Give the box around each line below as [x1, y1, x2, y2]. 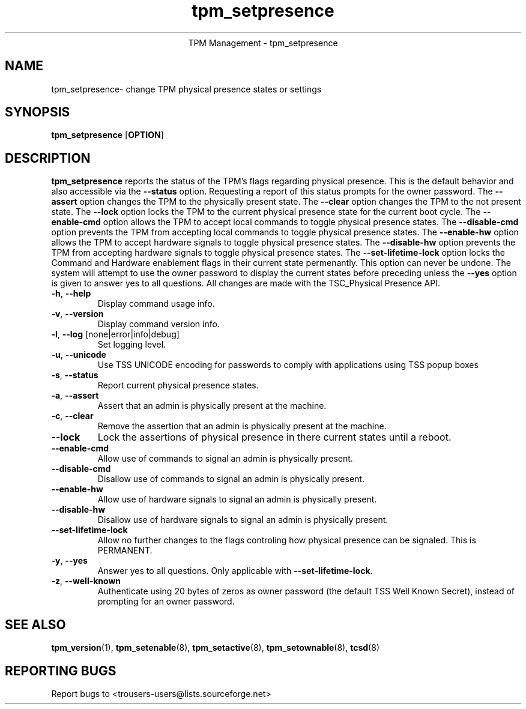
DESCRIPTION [5, 150, 91, 166]
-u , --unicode [51, 349, 106, 360]
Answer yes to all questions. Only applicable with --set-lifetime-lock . [97, 566, 373, 576]
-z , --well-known [51, 576, 121, 587]
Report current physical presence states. [97, 380, 259, 391]
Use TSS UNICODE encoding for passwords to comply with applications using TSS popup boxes [97, 360, 479, 370]
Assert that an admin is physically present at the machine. [97, 400, 327, 411]
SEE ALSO [5, 617, 66, 632]
